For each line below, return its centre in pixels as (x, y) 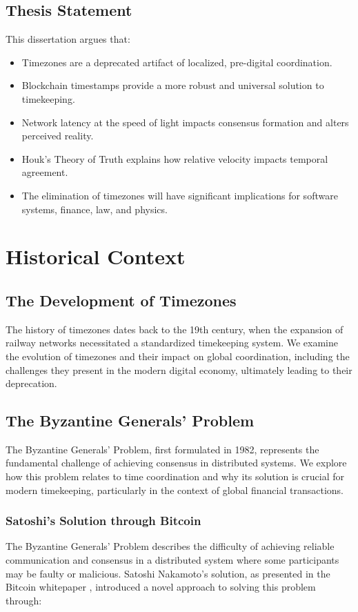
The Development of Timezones (121, 300)
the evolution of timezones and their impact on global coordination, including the (178, 356)
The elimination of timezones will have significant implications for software (180, 195)
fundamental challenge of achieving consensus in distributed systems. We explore (176, 463)
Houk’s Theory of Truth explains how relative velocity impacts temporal (175, 158)
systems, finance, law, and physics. (95, 209)
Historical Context (96, 256)
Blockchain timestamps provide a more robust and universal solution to (173, 85)
